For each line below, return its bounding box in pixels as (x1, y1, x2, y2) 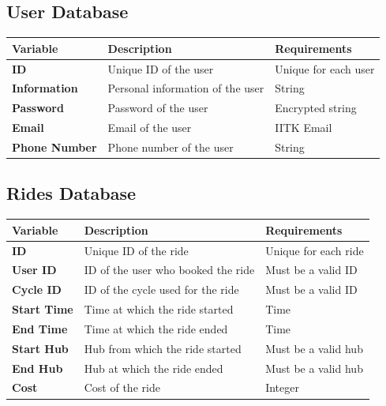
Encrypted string (275, 100, 357, 116)
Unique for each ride (265, 242, 364, 258)
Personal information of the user (107, 80, 264, 96)
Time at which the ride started (84, 301, 234, 318)
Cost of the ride (84, 379, 160, 396)
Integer (265, 379, 299, 396)
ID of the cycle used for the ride (84, 281, 239, 298)
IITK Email (275, 119, 332, 136)
